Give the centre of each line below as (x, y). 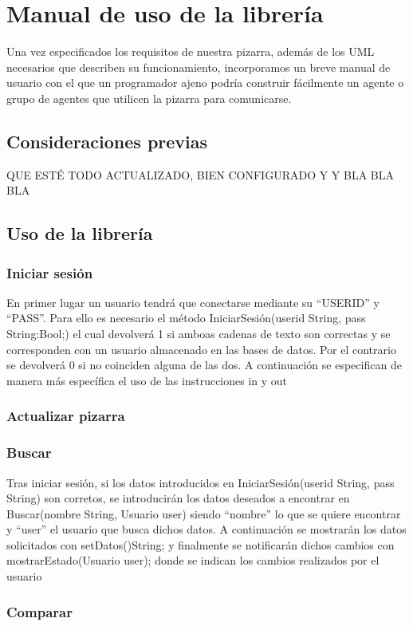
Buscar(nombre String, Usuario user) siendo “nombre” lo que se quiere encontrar (204, 513)
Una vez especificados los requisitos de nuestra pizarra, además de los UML (191, 51)
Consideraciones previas (107, 141)
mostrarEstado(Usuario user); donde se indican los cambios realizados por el (193, 560)
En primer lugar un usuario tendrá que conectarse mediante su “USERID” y (193, 302)
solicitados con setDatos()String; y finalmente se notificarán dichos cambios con (201, 544)
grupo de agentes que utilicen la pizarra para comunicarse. (149, 98)
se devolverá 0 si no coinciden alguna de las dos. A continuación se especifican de (204, 365)
